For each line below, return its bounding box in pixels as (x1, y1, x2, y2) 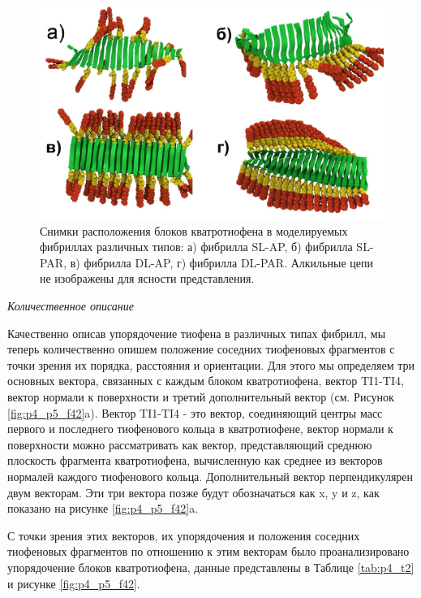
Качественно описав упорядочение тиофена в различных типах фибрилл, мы (7, 324, 386, 341)
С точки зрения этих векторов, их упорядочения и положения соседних (7, 526, 360, 544)
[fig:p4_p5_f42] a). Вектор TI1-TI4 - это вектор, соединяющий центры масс (7, 404, 383, 421)
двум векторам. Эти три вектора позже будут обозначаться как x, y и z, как (7, 483, 380, 500)
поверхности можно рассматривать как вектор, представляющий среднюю (7, 435, 372, 453)
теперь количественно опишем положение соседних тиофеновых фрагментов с (7, 340, 395, 357)
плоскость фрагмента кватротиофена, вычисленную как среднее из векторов (7, 452, 383, 469)
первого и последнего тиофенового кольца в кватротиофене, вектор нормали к (7, 420, 393, 437)
